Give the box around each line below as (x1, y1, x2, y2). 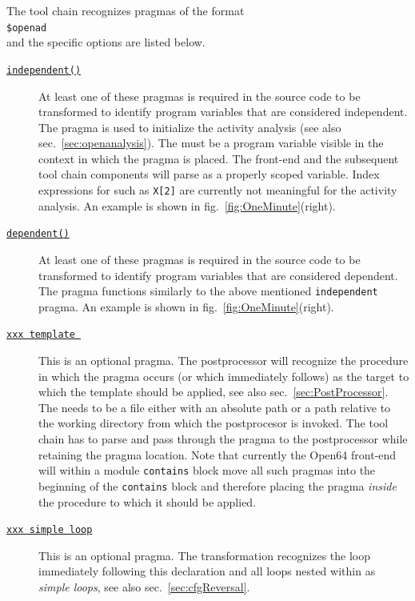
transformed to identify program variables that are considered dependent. (38, 266, 398, 283)
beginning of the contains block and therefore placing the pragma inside (38, 477, 397, 494)
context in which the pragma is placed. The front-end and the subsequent (38, 150, 399, 166)
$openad (6, 22, 47, 34)
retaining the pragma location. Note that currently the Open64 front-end (38, 446, 397, 463)
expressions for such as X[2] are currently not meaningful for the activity (38, 182, 397, 198)
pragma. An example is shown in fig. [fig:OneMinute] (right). (38, 298, 334, 315)
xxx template (6, 329, 75, 341)
